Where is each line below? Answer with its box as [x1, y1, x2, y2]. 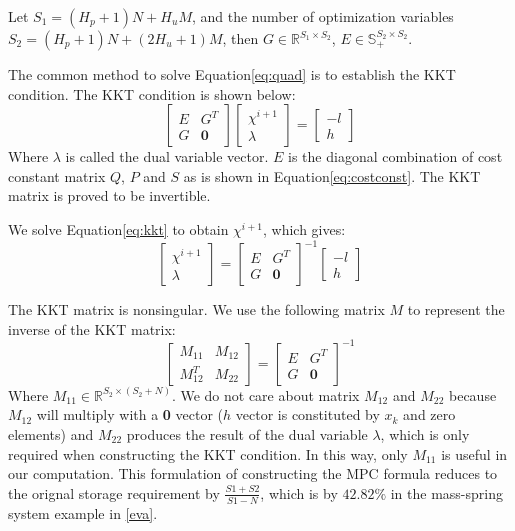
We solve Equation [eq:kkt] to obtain [8, 218, 229, 239]
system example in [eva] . [8, 502, 158, 523]
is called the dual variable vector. [65, 146, 269, 167]
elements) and [8, 423, 94, 444]
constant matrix [8, 165, 106, 186]
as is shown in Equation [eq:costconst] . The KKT [183, 165, 481, 186]
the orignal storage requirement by [8, 482, 220, 503]
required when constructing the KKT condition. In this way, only [8, 443, 408, 464]
